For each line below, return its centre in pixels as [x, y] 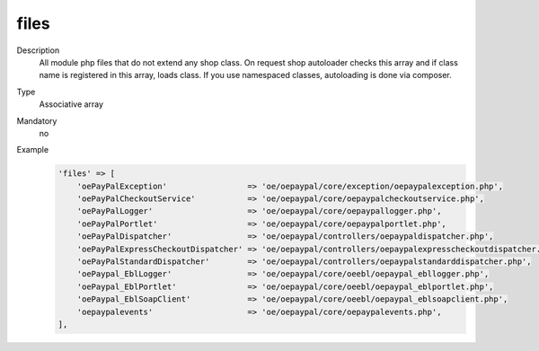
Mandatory [37, 120]
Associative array [71, 104]
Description [38, 50]
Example [33, 150]
